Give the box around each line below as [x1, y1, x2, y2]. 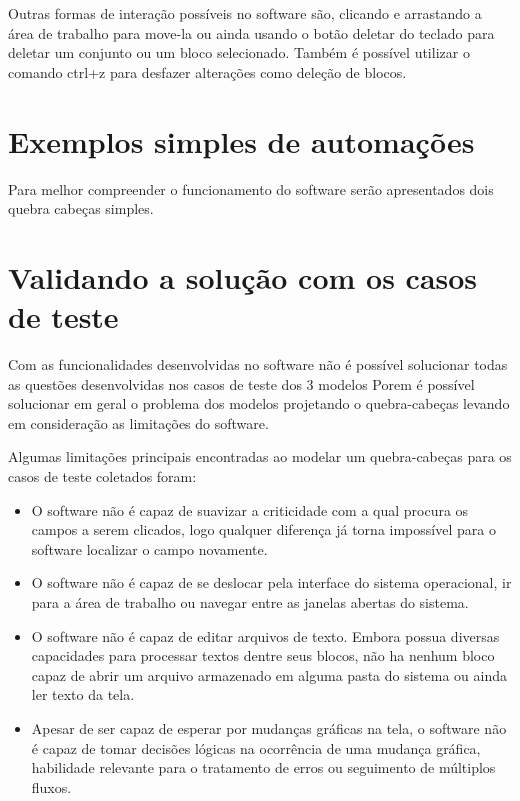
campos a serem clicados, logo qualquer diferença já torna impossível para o [31, 519, 496, 540]
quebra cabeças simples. [8, 198, 154, 219]
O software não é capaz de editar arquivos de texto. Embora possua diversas [31, 625, 500, 646]
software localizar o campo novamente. [31, 538, 268, 559]
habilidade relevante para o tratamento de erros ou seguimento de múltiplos [31, 757, 496, 778]
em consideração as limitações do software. [8, 412, 269, 433]
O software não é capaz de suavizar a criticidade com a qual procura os [31, 499, 469, 520]
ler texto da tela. [31, 684, 135, 705]
